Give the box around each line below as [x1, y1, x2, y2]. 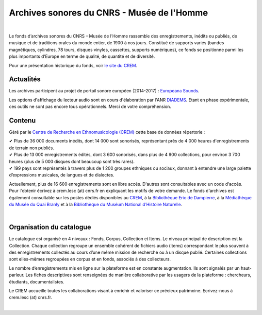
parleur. [9, 272, 25, 278]
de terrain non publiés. [9, 145, 54, 151]
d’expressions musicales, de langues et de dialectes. [9, 172, 115, 178]
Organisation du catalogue [9, 223, 92, 231]
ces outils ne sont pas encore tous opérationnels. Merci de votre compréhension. [9, 104, 172, 109]
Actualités [9, 75, 41, 84]
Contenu [9, 117, 36, 124]
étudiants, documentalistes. [9, 279, 65, 284]
